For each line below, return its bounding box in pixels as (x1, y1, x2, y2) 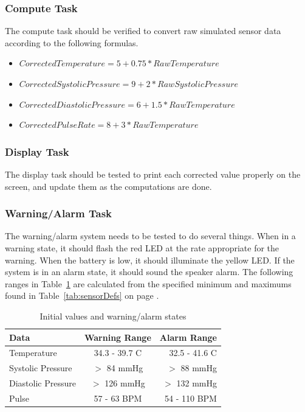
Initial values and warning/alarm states (39, 309, 187, 322)
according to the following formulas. (5, 36, 139, 49)
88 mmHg (180, 361, 217, 374)
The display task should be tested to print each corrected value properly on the (5, 168, 301, 180)
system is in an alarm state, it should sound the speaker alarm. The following (5, 265, 293, 278)
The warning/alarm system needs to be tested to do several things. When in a (5, 229, 296, 242)
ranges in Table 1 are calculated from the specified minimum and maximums (5, 277, 292, 290)
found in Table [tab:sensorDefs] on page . (5, 289, 159, 302)
